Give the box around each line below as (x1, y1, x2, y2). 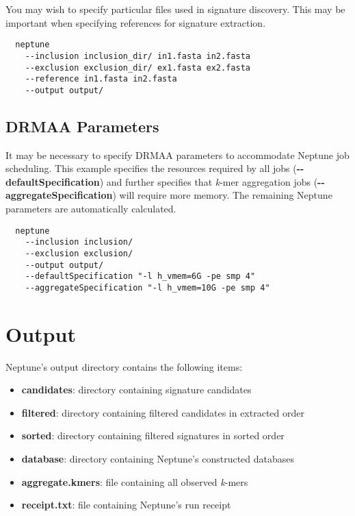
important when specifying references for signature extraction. (5, 15, 266, 29)
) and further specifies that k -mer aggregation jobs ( (99, 174, 318, 188)
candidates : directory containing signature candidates (21, 382, 252, 397)
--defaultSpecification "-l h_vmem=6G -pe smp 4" (25, 271, 256, 282)
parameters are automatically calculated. (5, 201, 176, 216)
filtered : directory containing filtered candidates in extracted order (21, 405, 304, 419)
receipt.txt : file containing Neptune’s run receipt (21, 497, 231, 512)
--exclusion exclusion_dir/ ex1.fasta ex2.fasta (25, 62, 250, 73)
